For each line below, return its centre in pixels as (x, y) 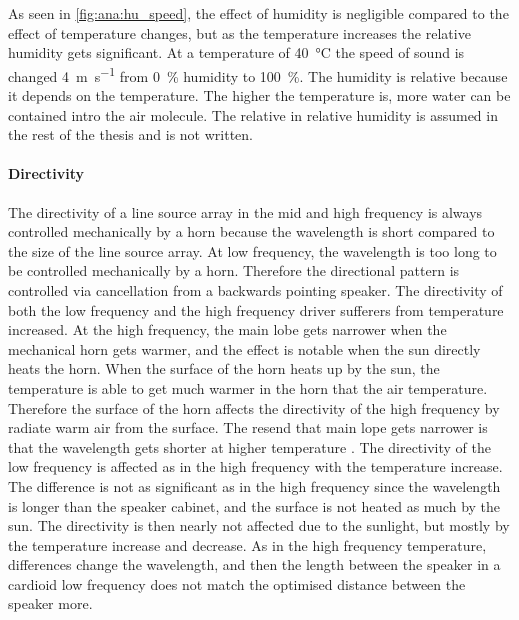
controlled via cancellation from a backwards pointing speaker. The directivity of (255, 289)
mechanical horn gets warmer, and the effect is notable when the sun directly (244, 348)
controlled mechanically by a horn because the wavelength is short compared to (251, 231)
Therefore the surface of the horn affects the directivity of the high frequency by (254, 407)
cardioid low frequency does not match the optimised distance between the (237, 583)
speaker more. (50, 603)
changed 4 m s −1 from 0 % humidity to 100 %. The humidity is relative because (258, 74)
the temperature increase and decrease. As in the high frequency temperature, (247, 544)
